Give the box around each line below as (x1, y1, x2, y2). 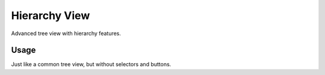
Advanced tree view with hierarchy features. (11, 30, 122, 37)
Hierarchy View (11, 9, 90, 22)
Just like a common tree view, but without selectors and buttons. (11, 61, 172, 68)
